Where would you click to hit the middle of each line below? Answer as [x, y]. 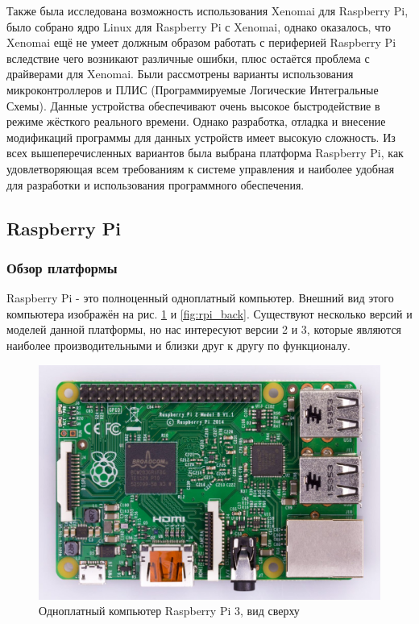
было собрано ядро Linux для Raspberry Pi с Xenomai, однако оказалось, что [199, 26]
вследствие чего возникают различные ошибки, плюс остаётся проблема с [188, 58]
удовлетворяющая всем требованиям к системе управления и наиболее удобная [201, 168]
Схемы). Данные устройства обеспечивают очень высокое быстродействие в [193, 105]
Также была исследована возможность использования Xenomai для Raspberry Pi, [207, 10]
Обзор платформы [62, 267]
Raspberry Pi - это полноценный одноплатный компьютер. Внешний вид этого [200, 298]
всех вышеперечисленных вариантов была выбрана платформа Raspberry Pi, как [205, 153]
